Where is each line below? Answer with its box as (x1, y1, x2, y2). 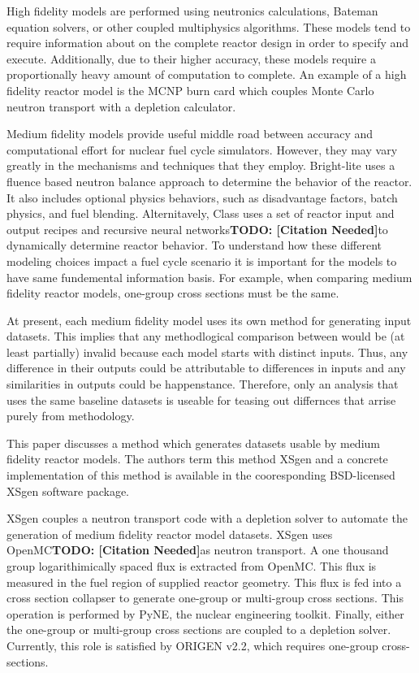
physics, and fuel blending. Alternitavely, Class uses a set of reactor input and (6, 205, 395, 222)
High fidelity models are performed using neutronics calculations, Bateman (6, 2, 378, 19)
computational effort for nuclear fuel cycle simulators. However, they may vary (6, 141, 398, 158)
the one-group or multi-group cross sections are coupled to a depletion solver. (6, 621, 391, 638)
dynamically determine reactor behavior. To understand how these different (6, 237, 382, 254)
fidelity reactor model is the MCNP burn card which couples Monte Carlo (6, 81, 374, 98)
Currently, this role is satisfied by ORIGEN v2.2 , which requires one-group (6, 636, 378, 653)
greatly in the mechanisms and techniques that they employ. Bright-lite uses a (6, 157, 395, 174)
